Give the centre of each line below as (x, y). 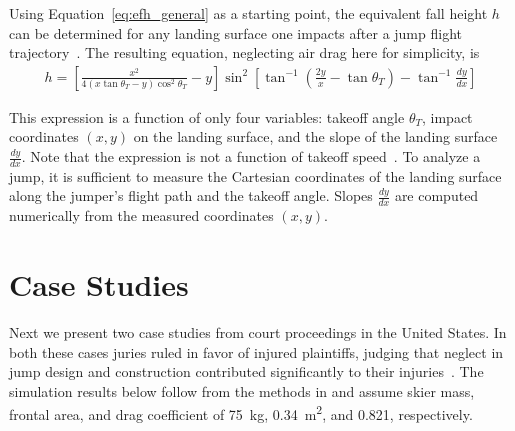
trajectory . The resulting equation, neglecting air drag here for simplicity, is (244, 52)
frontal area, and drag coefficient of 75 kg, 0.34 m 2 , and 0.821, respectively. (241, 412)
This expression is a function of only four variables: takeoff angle (207, 116)
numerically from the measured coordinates (141, 215)
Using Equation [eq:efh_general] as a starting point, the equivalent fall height (248, 13)
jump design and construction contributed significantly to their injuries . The (246, 371)
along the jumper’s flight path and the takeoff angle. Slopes (191, 195)
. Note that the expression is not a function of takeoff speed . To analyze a (251, 156)
